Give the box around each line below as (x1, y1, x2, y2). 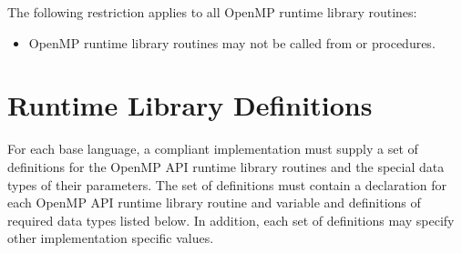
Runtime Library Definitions (7, 86, 373, 124)
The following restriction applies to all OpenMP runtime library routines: (7, 3, 417, 21)
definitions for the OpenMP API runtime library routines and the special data (7, 157, 445, 176)
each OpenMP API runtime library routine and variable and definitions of (7, 193, 421, 212)
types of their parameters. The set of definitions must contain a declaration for (7, 175, 447, 194)
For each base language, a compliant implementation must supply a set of (7, 139, 418, 158)
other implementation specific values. (7, 228, 214, 248)
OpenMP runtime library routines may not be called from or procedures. (28, 33, 436, 52)
